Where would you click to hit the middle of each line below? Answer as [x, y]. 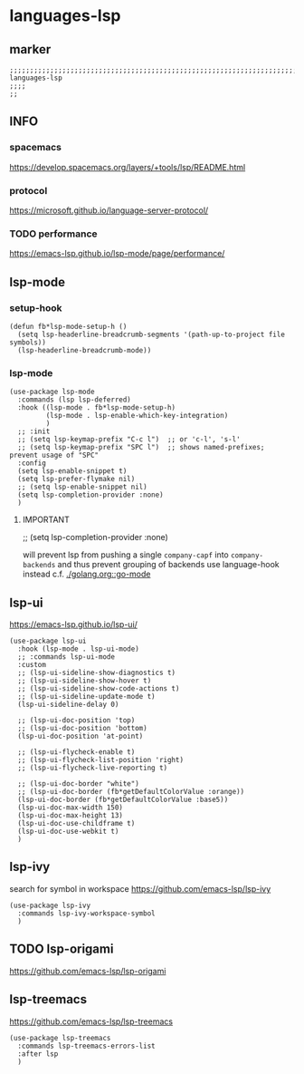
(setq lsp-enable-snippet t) [72, 471]
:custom [32, 665]
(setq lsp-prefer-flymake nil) [76, 479]
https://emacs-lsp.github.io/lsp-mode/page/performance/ [117, 254]
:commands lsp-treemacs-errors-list [86, 1046]
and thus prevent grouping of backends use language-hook [168, 565]
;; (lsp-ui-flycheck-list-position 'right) [100, 760]
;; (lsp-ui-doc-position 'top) [76, 721]
